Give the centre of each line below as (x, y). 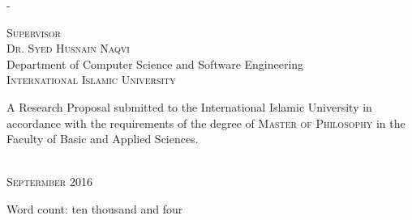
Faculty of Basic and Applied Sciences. (103, 139)
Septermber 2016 (49, 182)
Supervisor (34, 32)
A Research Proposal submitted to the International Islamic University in (189, 106)
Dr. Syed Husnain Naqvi (68, 48)
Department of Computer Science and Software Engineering (155, 63)
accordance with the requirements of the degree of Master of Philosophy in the (206, 123)
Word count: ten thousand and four (95, 208)
